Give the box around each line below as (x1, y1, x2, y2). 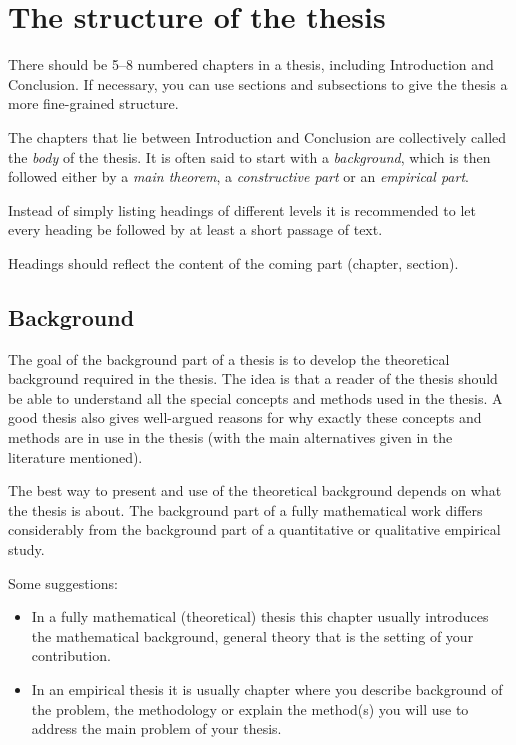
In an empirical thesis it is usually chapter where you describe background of (31, 678, 503, 699)
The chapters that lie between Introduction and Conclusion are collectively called (8, 126, 507, 147)
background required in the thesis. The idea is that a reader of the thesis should (8, 368, 498, 389)
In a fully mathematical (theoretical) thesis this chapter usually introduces (31, 606, 489, 627)
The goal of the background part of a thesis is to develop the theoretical (8, 348, 450, 369)
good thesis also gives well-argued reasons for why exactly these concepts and (8, 407, 482, 428)
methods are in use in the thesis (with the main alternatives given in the (8, 427, 453, 448)
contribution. (31, 645, 111, 666)
